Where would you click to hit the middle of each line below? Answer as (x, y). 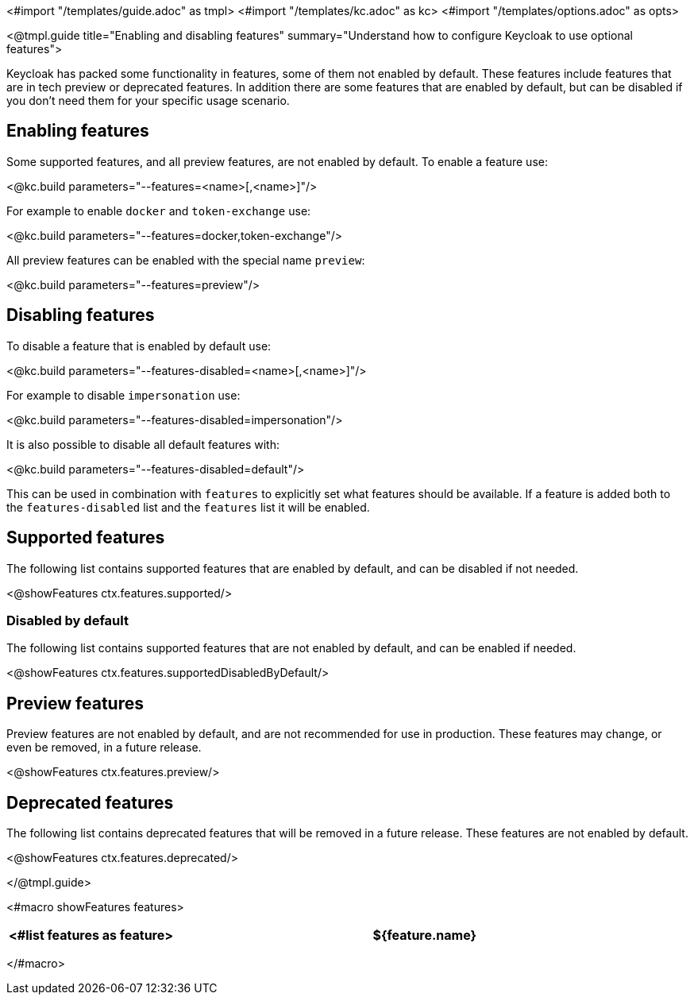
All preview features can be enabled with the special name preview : (186, 260)
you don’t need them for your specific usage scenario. (148, 100)
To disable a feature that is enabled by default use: (139, 346)
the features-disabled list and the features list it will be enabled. (188, 507)
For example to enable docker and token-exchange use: (159, 211)
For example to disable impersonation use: (123, 395)
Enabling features (78, 131)
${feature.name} (425, 935)
